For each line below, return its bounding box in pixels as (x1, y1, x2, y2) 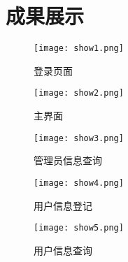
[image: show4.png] (34, 177, 124, 188)
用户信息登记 (34, 198, 92, 212)
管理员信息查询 (34, 153, 102, 168)
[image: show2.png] (34, 88, 124, 99)
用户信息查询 (34, 242, 92, 257)
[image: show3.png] (34, 133, 124, 143)
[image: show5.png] (34, 223, 124, 233)
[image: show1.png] (34, 43, 124, 54)
